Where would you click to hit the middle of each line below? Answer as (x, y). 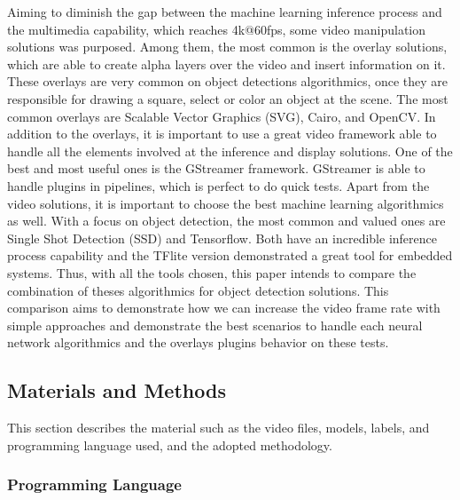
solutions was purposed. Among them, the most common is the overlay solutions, (227, 47)
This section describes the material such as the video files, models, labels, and (218, 428)
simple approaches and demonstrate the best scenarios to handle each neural (215, 325)
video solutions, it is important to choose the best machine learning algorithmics (226, 203)
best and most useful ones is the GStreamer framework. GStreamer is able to (216, 168)
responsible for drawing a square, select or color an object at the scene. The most (228, 98)
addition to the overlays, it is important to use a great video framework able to (222, 134)
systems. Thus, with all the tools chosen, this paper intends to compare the (212, 272)
